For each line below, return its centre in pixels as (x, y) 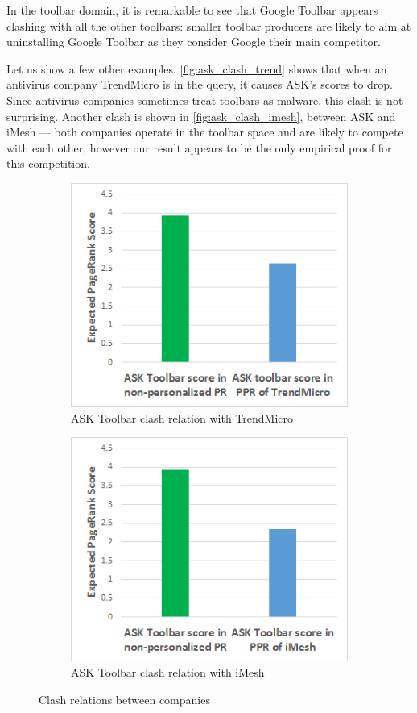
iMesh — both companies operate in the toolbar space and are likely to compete (205, 132)
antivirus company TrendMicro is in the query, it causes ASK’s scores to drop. (200, 84)
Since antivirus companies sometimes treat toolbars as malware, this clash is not (205, 100)
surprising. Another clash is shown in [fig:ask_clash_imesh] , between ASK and (201, 116)
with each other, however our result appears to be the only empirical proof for (199, 147)
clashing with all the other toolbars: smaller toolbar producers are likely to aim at (209, 25)
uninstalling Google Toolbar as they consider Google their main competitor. (194, 42)
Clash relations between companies (124, 699)
